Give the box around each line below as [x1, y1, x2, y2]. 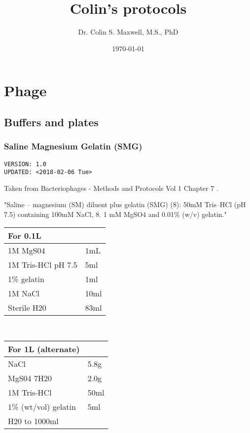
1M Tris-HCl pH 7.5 [8, 258, 77, 270]
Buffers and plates [4, 114, 99, 129]
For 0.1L [8, 229, 41, 241]
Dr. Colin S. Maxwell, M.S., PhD [78, 27, 179, 37]
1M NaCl [8, 287, 40, 299]
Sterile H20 [8, 301, 46, 313]
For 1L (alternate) [8, 343, 80, 355]
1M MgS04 [8, 244, 45, 256]
